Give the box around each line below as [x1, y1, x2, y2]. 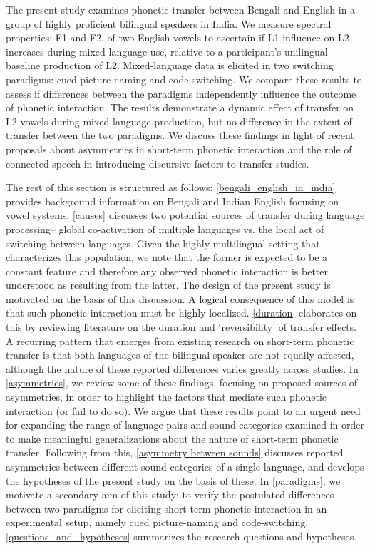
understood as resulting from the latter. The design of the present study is [6, 277, 331, 292]
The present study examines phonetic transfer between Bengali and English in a [6, 2, 356, 16]
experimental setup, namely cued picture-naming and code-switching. [6, 515, 309, 530]
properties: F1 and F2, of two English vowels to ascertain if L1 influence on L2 [6, 30, 349, 45]
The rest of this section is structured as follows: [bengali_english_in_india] [6, 180, 336, 195]
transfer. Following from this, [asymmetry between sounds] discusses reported [6, 445, 344, 460]
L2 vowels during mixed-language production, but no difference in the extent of [6, 113, 352, 128]
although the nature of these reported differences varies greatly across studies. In [6, 361, 359, 376]
